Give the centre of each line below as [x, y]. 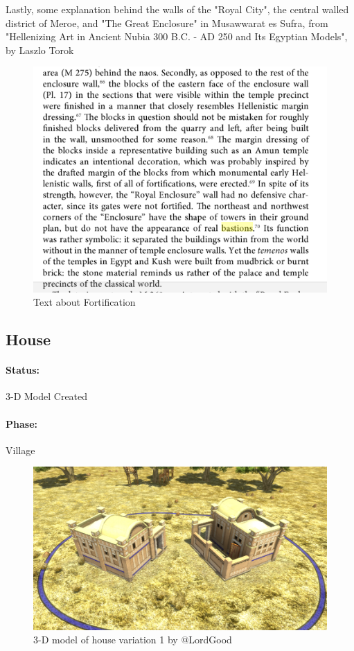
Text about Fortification [85, 302]
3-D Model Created [47, 396]
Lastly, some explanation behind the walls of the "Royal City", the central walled [177, 9]
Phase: [21, 423]
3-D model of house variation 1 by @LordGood [133, 640]
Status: [23, 370]
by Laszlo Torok [40, 50]
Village [20, 450]
